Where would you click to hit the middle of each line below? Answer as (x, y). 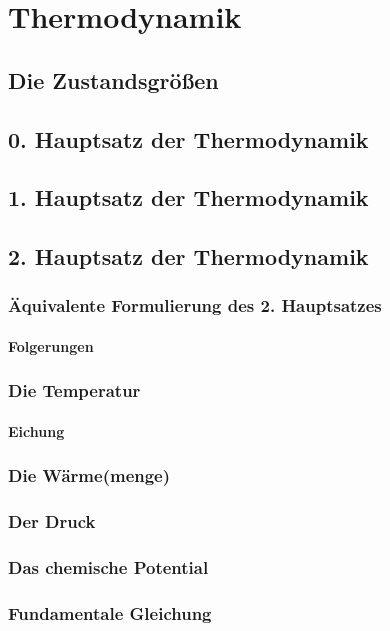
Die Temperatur (74, 390)
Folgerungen (51, 345)
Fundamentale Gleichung (110, 613)
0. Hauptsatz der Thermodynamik (188, 138)
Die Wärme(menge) (89, 475)
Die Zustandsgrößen (113, 79)
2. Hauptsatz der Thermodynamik (188, 256)
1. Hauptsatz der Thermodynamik (188, 197)
